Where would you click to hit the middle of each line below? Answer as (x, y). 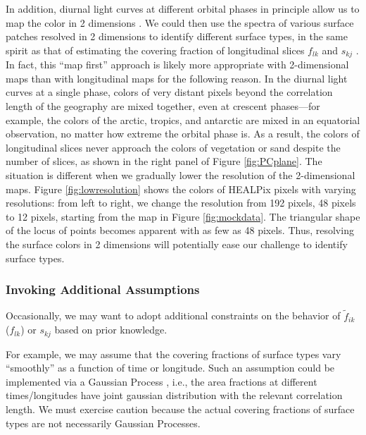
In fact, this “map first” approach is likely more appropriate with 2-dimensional (177, 65)
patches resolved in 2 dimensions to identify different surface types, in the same (177, 36)
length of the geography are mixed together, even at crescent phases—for (163, 106)
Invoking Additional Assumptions (103, 289)
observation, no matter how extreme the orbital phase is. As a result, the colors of (183, 134)
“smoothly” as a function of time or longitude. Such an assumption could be (170, 368)
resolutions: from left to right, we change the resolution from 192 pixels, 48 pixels (181, 203)
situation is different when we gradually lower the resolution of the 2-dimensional (181, 174)
